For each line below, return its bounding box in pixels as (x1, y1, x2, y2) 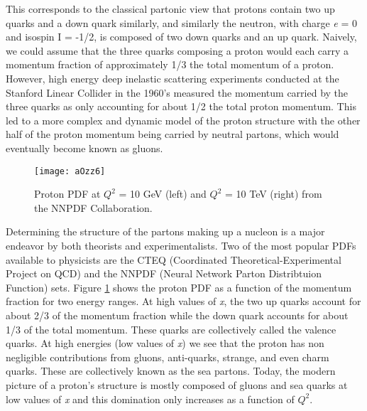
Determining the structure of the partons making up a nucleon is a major (6, 224, 325, 239)
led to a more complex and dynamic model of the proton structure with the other (6, 112, 361, 127)
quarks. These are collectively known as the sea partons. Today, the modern (6, 363, 336, 378)
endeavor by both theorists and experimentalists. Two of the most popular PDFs (6, 237, 356, 252)
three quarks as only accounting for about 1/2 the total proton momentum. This (6, 99, 356, 114)
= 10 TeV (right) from (224, 186, 322, 201)
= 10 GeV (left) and (119, 186, 207, 201)
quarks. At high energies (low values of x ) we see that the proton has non (6, 336, 324, 351)
